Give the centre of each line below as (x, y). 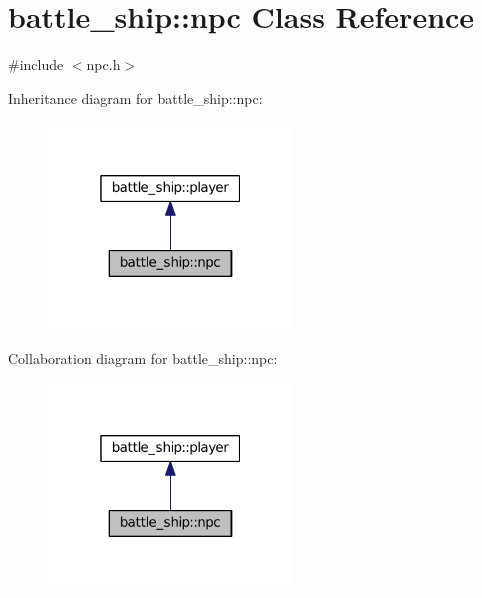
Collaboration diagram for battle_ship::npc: (143, 357)
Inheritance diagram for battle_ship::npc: (135, 97)
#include (36, 64)
